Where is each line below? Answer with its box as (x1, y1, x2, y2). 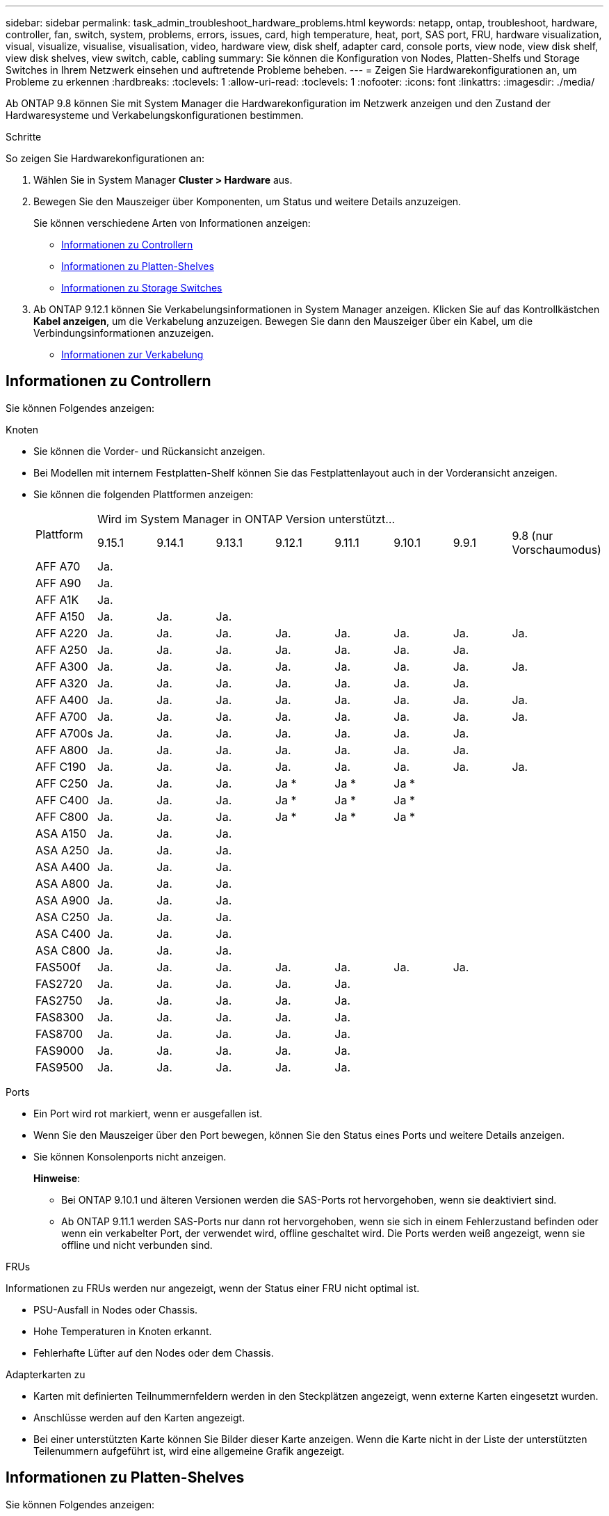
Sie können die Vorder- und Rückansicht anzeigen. (33, 445, 266, 457)
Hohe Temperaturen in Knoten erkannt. (33, 1325, 212, 1337)
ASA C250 (35, 909, 90, 924)
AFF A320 (35, 676, 88, 690)
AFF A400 (35, 692, 88, 707)
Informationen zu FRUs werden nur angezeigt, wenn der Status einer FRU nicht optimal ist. (6, 1282, 420, 1294)
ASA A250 (35, 843, 90, 857)
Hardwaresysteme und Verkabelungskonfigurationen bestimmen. (6, 109, 304, 121)
